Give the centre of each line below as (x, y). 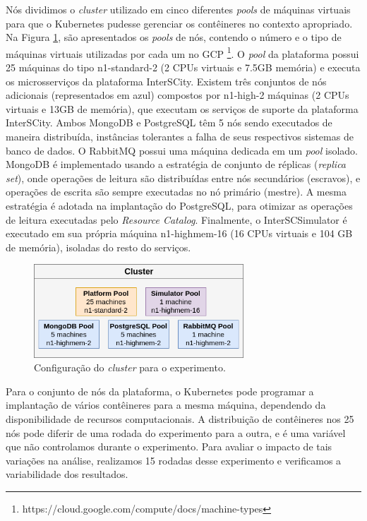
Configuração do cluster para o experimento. (130, 367)
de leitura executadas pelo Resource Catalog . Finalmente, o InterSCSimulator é (176, 219)
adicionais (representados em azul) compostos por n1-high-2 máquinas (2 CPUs (178, 95)
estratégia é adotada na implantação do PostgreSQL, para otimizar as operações (179, 205)
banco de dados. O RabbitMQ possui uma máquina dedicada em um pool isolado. (182, 150)
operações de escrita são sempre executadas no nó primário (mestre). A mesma (176, 192)
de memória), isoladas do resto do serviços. (98, 247)
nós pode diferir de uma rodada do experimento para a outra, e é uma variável (176, 432)
